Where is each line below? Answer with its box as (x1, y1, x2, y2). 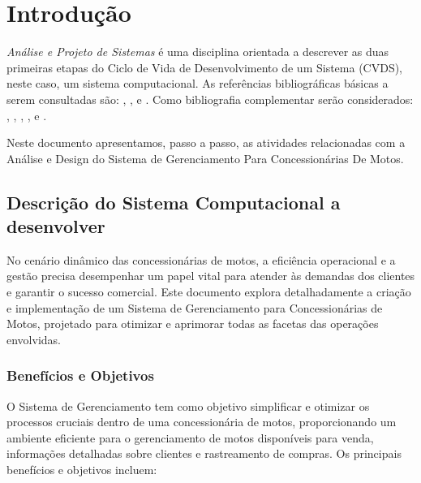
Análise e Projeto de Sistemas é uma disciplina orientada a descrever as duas (6, 43, 389, 60)
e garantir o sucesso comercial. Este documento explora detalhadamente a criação (6, 283, 411, 300)
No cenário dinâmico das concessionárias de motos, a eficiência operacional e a (6, 251, 396, 268)
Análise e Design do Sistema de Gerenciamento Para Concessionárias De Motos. (6, 149, 404, 166)
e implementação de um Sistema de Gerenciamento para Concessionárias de (6, 299, 383, 316)
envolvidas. (6, 330, 61, 347)
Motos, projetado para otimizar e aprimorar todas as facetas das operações (6, 315, 379, 332)
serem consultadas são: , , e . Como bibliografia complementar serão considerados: (6, 90, 414, 107)
